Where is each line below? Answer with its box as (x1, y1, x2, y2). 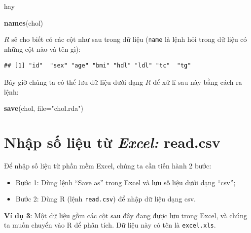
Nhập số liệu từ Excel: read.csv (4, 132, 220, 152)
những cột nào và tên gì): (4, 43, 81, 54)
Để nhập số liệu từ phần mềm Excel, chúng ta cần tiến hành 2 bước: (4, 160, 212, 170)
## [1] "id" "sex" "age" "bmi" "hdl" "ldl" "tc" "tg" (4, 62, 191, 69)
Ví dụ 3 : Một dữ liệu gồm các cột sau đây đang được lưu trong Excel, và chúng (4, 210, 248, 220)
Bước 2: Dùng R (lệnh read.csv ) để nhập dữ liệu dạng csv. (15, 194, 196, 204)
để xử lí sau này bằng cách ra (153, 77, 242, 87)
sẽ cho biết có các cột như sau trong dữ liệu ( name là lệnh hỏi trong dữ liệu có (11, 34, 247, 44)
